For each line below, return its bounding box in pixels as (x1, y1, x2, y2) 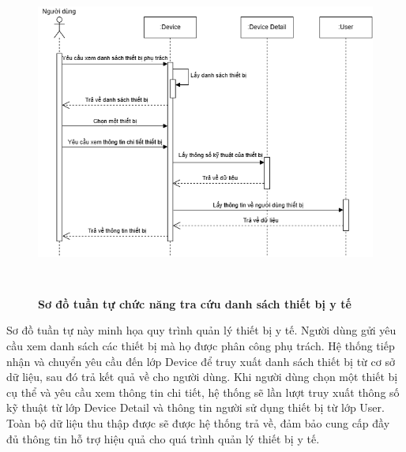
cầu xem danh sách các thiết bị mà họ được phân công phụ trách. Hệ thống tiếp (6, 337, 395, 353)
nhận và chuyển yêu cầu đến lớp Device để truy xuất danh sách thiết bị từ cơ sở (6, 353, 395, 369)
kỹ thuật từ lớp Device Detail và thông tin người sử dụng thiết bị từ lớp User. (6, 399, 385, 416)
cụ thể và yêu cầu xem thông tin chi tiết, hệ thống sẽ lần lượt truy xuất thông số (6, 383, 400, 400)
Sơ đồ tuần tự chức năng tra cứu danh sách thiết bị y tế (38, 295, 351, 312)
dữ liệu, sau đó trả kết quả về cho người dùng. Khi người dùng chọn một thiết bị (6, 368, 398, 385)
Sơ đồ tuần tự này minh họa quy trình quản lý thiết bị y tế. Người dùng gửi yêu (6, 322, 397, 338)
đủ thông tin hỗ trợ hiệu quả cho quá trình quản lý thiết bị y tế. (6, 430, 320, 446)
